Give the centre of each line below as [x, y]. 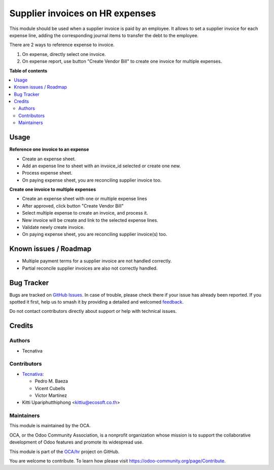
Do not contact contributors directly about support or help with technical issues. [93, 311]
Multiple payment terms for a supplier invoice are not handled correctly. [97, 261]
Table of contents [28, 71]
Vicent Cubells [50, 388]
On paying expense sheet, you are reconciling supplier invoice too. [92, 180]
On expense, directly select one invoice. [64, 54]
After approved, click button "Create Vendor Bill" [73, 205]
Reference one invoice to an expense [49, 150]
